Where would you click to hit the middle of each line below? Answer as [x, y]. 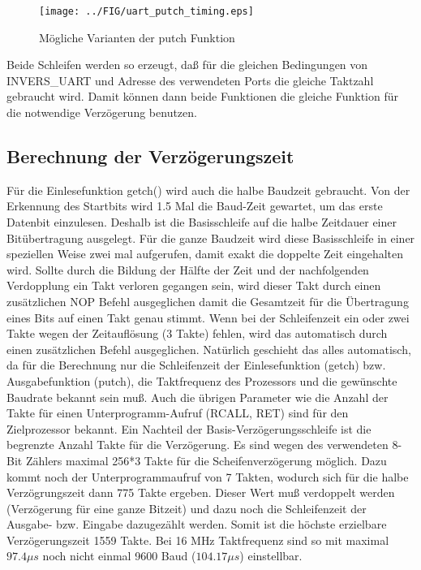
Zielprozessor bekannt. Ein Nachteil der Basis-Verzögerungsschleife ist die [189, 428]
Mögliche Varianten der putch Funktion [137, 37]
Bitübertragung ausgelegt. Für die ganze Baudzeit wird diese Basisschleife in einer [211, 237]
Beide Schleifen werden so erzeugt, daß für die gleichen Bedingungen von [187, 65]
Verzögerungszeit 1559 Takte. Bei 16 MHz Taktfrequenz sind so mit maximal [198, 540]
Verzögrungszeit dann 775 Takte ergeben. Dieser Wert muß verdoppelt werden [201, 492]
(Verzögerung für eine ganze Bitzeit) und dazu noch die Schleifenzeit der [187, 508]
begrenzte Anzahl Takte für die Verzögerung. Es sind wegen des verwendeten [198, 445]
